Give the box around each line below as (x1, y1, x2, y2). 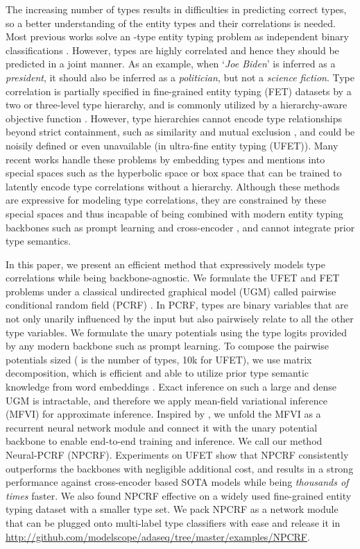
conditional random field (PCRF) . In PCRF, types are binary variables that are (6, 297, 348, 312)
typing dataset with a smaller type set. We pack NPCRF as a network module (6, 502, 338, 516)
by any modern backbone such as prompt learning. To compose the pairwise (6, 338, 329, 353)
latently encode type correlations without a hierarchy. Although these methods (6, 179, 340, 193)
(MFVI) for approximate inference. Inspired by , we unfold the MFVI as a (6, 407, 321, 421)
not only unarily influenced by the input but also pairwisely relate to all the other (6, 311, 354, 326)
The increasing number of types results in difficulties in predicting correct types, (6, 2, 347, 16)
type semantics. (6, 233, 71, 248)
